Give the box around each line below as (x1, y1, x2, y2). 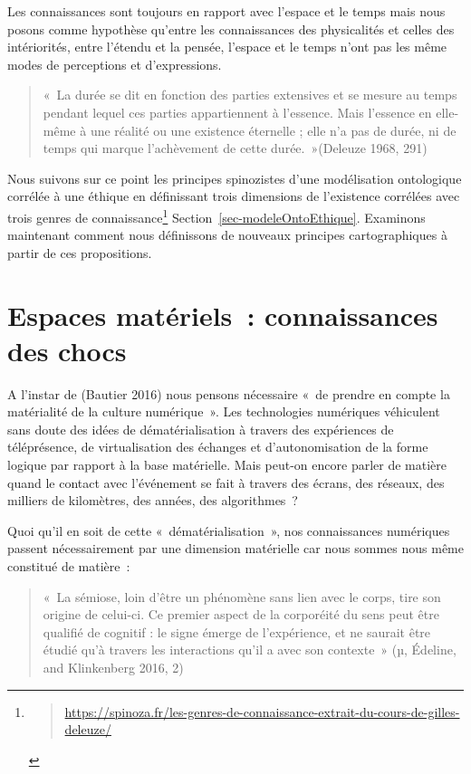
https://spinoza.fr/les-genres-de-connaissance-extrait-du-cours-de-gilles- (64, 702, 460, 721)
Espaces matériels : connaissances (7, 296, 438, 333)
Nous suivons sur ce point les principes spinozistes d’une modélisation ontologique (7, 168, 462, 187)
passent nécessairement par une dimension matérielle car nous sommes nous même (7, 539, 464, 558)
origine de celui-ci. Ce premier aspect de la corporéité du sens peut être (43, 605, 439, 624)
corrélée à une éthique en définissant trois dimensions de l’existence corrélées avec (7, 186, 460, 205)
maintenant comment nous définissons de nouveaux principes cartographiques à (7, 225, 447, 244)
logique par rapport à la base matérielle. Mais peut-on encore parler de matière (7, 455, 447, 474)
